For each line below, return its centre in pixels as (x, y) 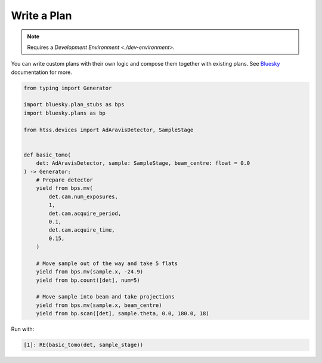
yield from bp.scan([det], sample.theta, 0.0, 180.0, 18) (123, 314)
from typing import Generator (68, 88)
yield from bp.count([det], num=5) (88, 280)
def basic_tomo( (47, 155)
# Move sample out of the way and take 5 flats (107, 263)
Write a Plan (41, 16)
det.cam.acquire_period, (85, 213)
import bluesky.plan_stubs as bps (74, 105)
